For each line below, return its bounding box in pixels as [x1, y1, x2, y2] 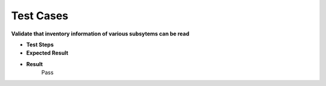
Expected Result [26, 49, 69, 57]
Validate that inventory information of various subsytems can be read [11, 30, 190, 37]
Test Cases [11, 9, 69, 22]
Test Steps [26, 41, 54, 48]
